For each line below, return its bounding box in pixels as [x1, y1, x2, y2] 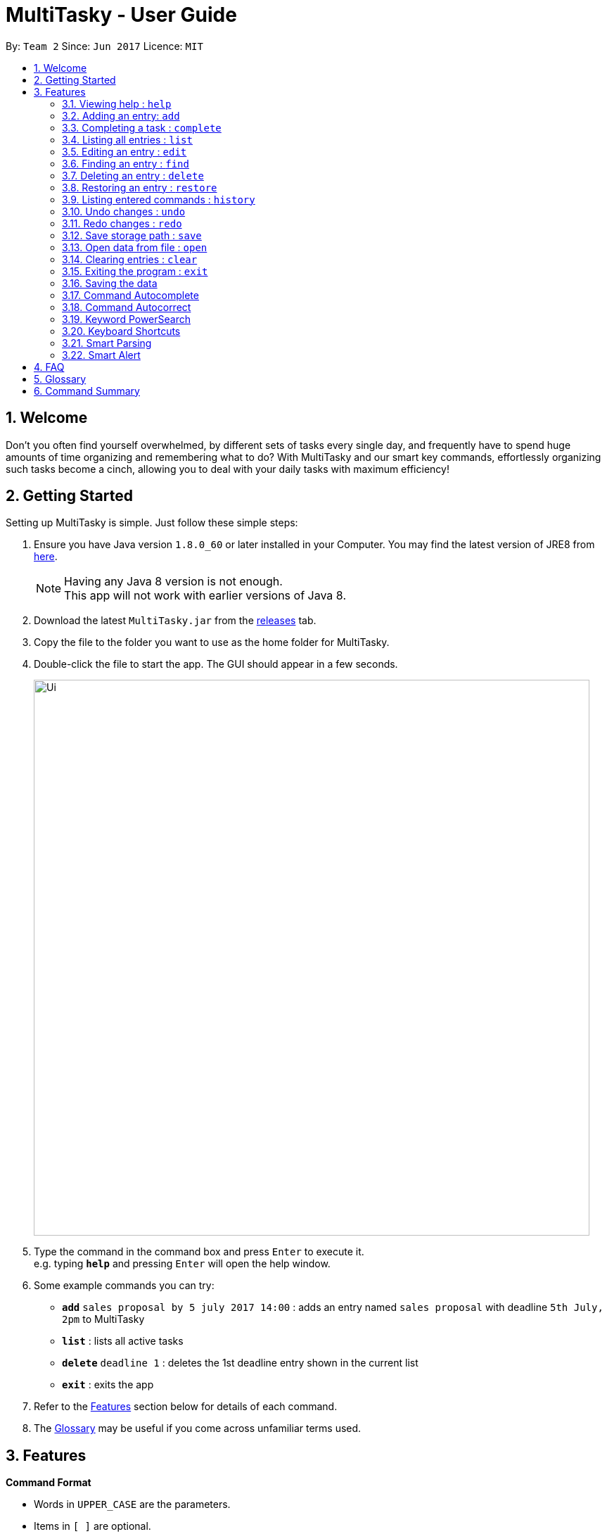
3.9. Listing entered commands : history [62, 193, 255, 205]
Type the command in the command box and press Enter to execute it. [34, 1245, 364, 1258]
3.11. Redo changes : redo [62, 217, 182, 229]
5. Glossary [34, 372, 87, 385]
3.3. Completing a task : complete [62, 121, 222, 134]
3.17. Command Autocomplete [62, 289, 199, 301]
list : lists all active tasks [62, 1335, 184, 1348]
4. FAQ [34, 360, 65, 373]
